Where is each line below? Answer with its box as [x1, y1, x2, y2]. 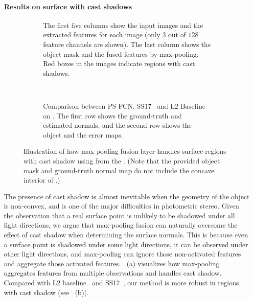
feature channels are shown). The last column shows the [43, 39, 211, 49]
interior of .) [23, 175, 60, 185]
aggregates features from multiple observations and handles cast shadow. [4, 268, 222, 278]
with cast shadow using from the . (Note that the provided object [23, 155, 220, 165]
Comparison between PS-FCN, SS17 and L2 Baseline [43, 100, 206, 111]
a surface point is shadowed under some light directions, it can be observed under [4, 239, 248, 249]
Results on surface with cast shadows [4, 1, 132, 11]
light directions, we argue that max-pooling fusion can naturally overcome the [4, 220, 238, 230]
